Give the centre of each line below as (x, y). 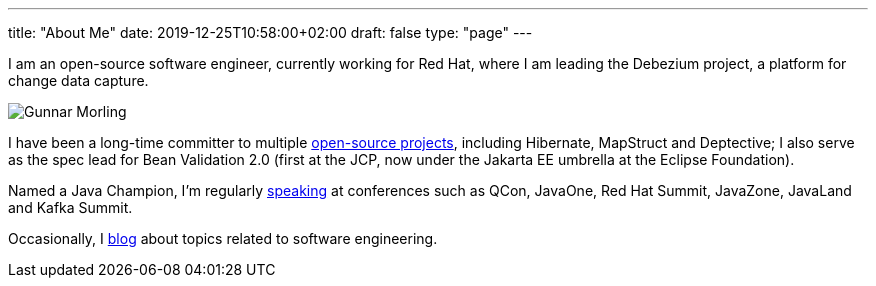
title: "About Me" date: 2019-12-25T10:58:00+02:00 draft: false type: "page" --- (270, 32)
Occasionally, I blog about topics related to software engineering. (223, 238)
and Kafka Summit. (70, 207)
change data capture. (78, 80)
